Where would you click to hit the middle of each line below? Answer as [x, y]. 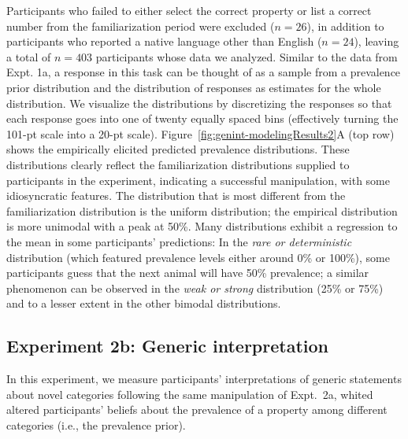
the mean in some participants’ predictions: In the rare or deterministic [179, 241]
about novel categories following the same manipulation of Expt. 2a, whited [190, 394]
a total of [29, 56]
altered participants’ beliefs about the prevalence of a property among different [197, 409]
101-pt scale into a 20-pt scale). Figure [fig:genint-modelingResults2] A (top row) [200, 133]
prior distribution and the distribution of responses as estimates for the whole [194, 87]
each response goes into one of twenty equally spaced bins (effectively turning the [202, 118]
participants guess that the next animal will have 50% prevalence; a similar [188, 273]
